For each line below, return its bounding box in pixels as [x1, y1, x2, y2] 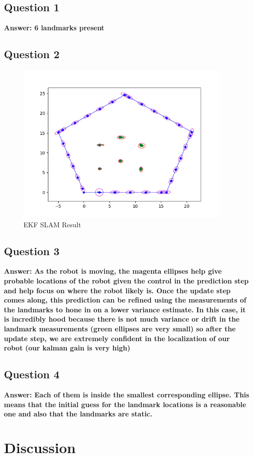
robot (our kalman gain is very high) [4, 343, 130, 353]
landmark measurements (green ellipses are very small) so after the [4, 324, 236, 334]
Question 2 [4, 46, 60, 62]
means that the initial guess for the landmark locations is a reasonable [4, 399, 246, 409]
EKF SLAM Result [23, 219, 81, 229]
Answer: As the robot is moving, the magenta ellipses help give [4, 266, 222, 276]
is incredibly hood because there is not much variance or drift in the [4, 314, 240, 324]
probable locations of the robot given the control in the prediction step [4, 276, 249, 286]
